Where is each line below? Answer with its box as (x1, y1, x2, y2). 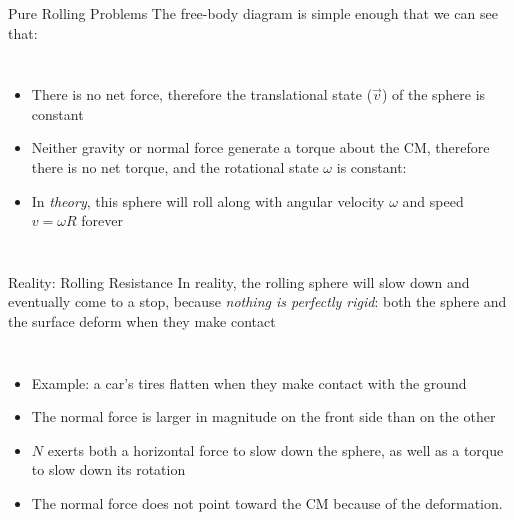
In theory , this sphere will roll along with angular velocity (31, 190, 385, 211)
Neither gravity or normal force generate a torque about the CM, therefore (31, 137, 490, 158)
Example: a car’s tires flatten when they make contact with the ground (31, 372, 467, 393)
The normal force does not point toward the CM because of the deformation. (31, 492, 503, 513)
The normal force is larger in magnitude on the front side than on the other (31, 406, 496, 427)
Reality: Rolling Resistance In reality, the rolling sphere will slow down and (8, 271, 470, 292)
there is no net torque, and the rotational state (31, 156, 319, 177)
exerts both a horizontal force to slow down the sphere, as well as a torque (47, 439, 504, 460)
